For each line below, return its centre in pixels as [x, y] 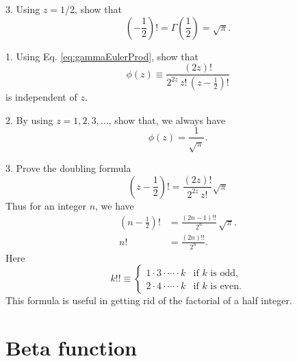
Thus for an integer [46, 205]
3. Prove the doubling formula [68, 168]
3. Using [23, 9]
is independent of [41, 97]
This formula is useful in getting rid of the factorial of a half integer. [149, 300]
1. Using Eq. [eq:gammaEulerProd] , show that [102, 56]
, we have [115, 205]
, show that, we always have [167, 120]
